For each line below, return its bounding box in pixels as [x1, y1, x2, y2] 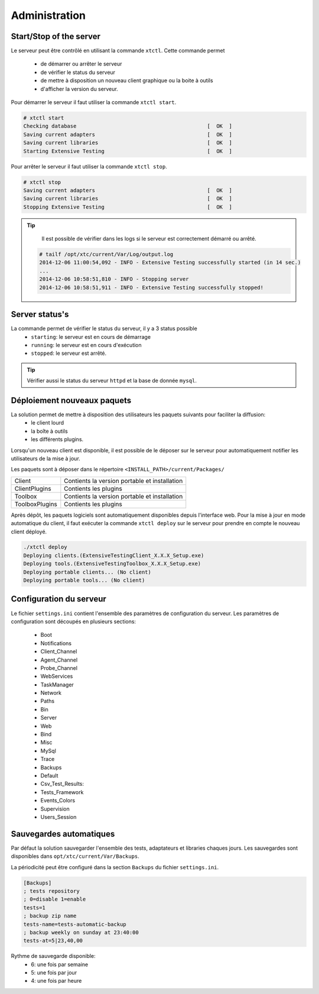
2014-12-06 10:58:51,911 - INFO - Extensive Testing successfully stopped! [39, 284, 264, 291]
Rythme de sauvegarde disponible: [11, 953, 96, 960]
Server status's [11, 309, 69, 319]
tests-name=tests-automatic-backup [23, 921, 126, 928]
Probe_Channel [40, 664, 78, 671]
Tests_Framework [40, 788, 84, 795]
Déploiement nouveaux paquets [11, 395, 132, 405]
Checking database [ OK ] [23, 123, 233, 129]
